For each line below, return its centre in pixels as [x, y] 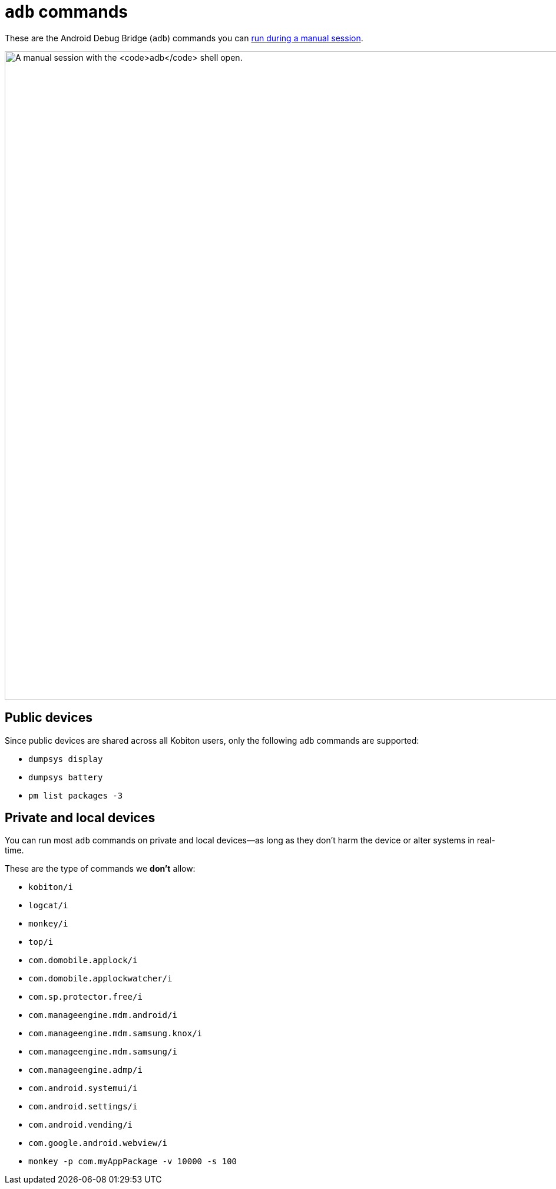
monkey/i [48, 924]
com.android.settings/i [83, 1107]
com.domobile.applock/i [83, 960]
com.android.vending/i [81, 1125]
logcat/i [48, 906]
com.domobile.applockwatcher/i [100, 979]
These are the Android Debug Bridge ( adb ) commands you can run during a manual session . [184, 38]
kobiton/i [51, 887]
